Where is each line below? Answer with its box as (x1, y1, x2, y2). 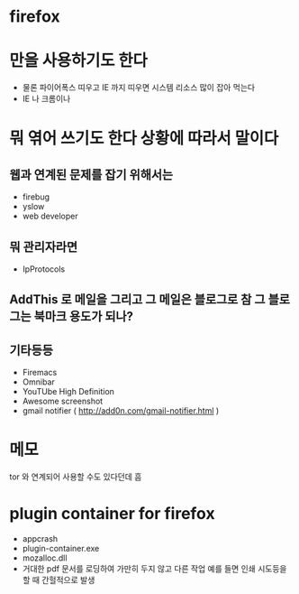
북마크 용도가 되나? (33, 309, 133, 324)
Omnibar (22, 376, 56, 387)
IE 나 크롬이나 (22, 93, 71, 105)
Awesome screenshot (22, 395, 104, 407)
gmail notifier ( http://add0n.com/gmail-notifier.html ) (22, 405, 220, 416)
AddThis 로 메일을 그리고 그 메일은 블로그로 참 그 (9, 292, 266, 308)
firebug (22, 191, 50, 202)
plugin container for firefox (9, 504, 215, 524)
